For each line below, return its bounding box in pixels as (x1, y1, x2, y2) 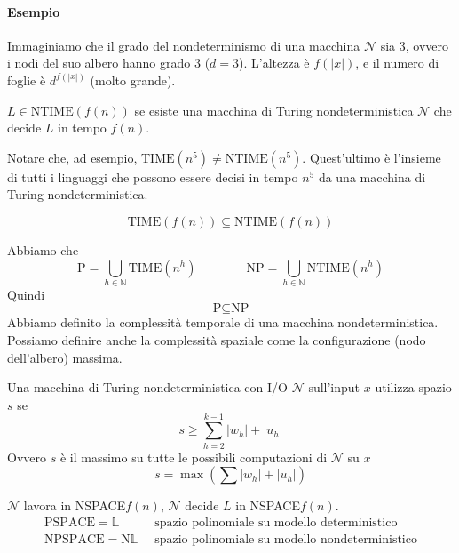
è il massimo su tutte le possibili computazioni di (59, 447, 328, 466)
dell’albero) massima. (7, 348, 123, 366)
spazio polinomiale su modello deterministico (154, 516, 398, 529)
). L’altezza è (239, 53, 310, 72)
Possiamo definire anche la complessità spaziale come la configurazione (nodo (7, 331, 426, 349)
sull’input (308, 378, 360, 397)
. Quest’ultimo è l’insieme (302, 148, 441, 166)
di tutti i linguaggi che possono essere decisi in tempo (7, 167, 298, 186)
